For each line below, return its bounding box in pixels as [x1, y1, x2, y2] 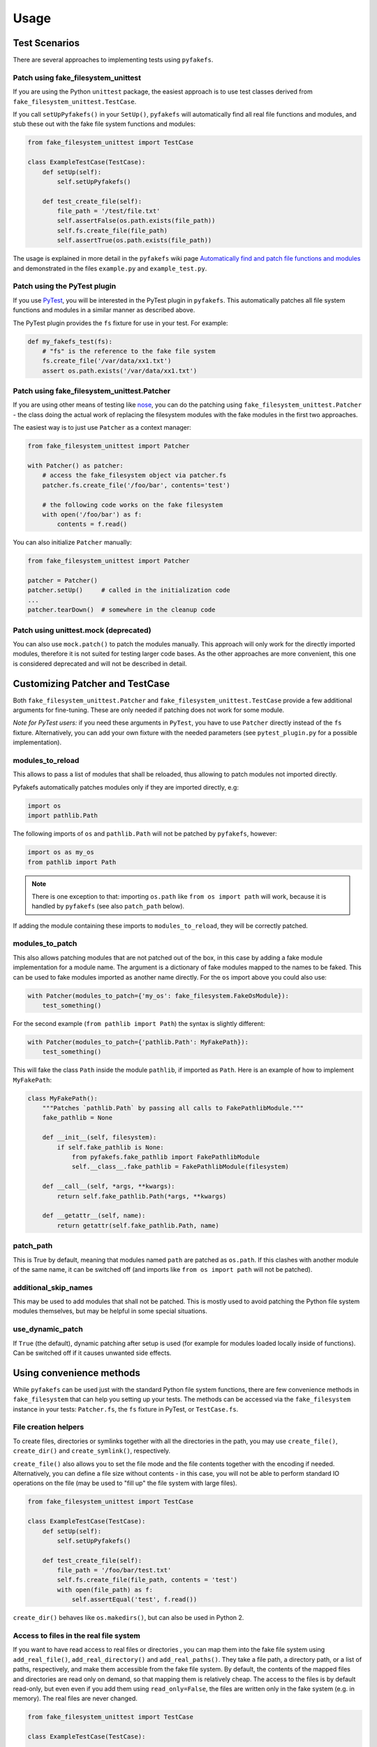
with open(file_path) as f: [57, 1586, 154, 1593]
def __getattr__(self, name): [42, 1212, 146, 1219]
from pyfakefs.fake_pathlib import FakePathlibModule [71, 1153, 260, 1161]
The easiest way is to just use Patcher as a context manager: [13, 423, 191, 432]
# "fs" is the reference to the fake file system [42, 347, 216, 355]
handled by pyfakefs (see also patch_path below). [31, 902, 185, 911]
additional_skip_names [13, 1282, 94, 1292]
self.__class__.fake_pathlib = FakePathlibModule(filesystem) [71, 1163, 290, 1170]
